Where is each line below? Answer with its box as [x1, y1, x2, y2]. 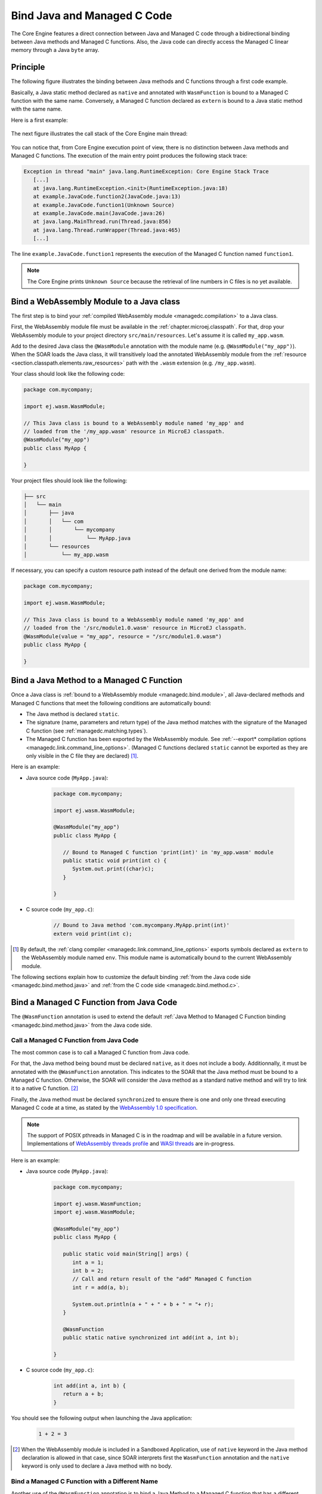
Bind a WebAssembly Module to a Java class [11, 296, 181, 307]
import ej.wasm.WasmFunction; [53, 1200, 142, 1207]
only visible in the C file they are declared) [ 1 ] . [26, 752, 139, 760]
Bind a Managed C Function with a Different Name [11, 1477, 158, 1486]
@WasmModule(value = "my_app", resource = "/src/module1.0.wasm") [23, 633, 222, 639]
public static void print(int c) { [63, 857, 167, 864]
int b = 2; [72, 1268, 104, 1274]
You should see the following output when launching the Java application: [11, 1414, 193, 1422]
